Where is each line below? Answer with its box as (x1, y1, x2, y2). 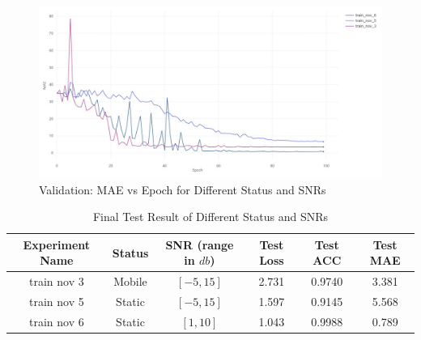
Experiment (23, 236, 91, 253)
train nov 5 (29, 293, 84, 310)
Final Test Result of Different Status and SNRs (92, 208, 329, 225)
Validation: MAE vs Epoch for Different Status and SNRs (39, 181, 326, 198)
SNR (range (165, 236, 234, 253)
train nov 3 (29, 273, 84, 290)
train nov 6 (29, 312, 84, 329)
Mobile (113, 273, 147, 290)
